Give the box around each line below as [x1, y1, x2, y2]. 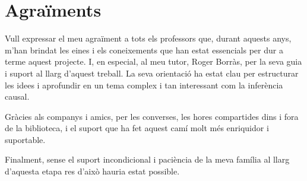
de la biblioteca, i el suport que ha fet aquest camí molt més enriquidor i [5, 122, 269, 134]
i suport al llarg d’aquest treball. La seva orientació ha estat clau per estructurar [5, 66, 299, 79]
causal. [5, 90, 30, 103]
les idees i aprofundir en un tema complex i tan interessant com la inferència [5, 78, 283, 91]
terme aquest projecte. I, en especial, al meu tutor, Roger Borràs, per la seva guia [5, 55, 302, 68]
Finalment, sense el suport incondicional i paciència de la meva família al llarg [5, 153, 290, 166]
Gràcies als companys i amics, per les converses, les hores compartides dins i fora [5, 110, 299, 122]
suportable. [5, 133, 46, 145]
